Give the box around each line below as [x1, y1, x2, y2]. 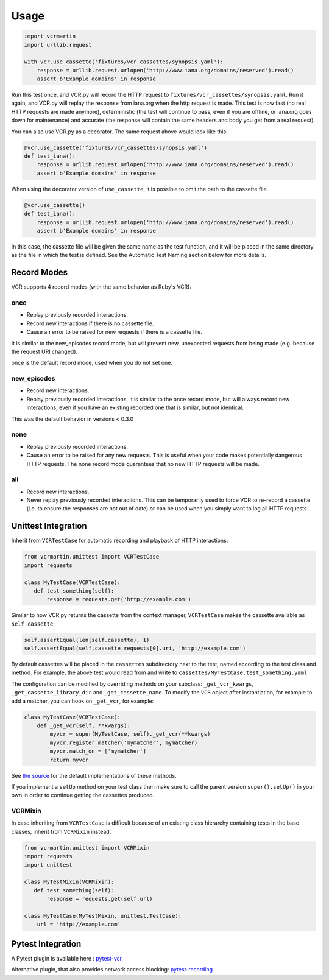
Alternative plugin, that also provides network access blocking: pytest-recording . [11, 966, 214, 973]
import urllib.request [24, 41, 92, 48]
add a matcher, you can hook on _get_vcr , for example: [11, 697, 154, 705]
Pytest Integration [11, 939, 82, 949]
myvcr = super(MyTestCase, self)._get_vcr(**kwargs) [49, 731, 211, 738]
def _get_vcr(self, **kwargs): [37, 722, 130, 729]
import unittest [24, 861, 73, 868]
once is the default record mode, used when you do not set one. [11, 359, 173, 367]
